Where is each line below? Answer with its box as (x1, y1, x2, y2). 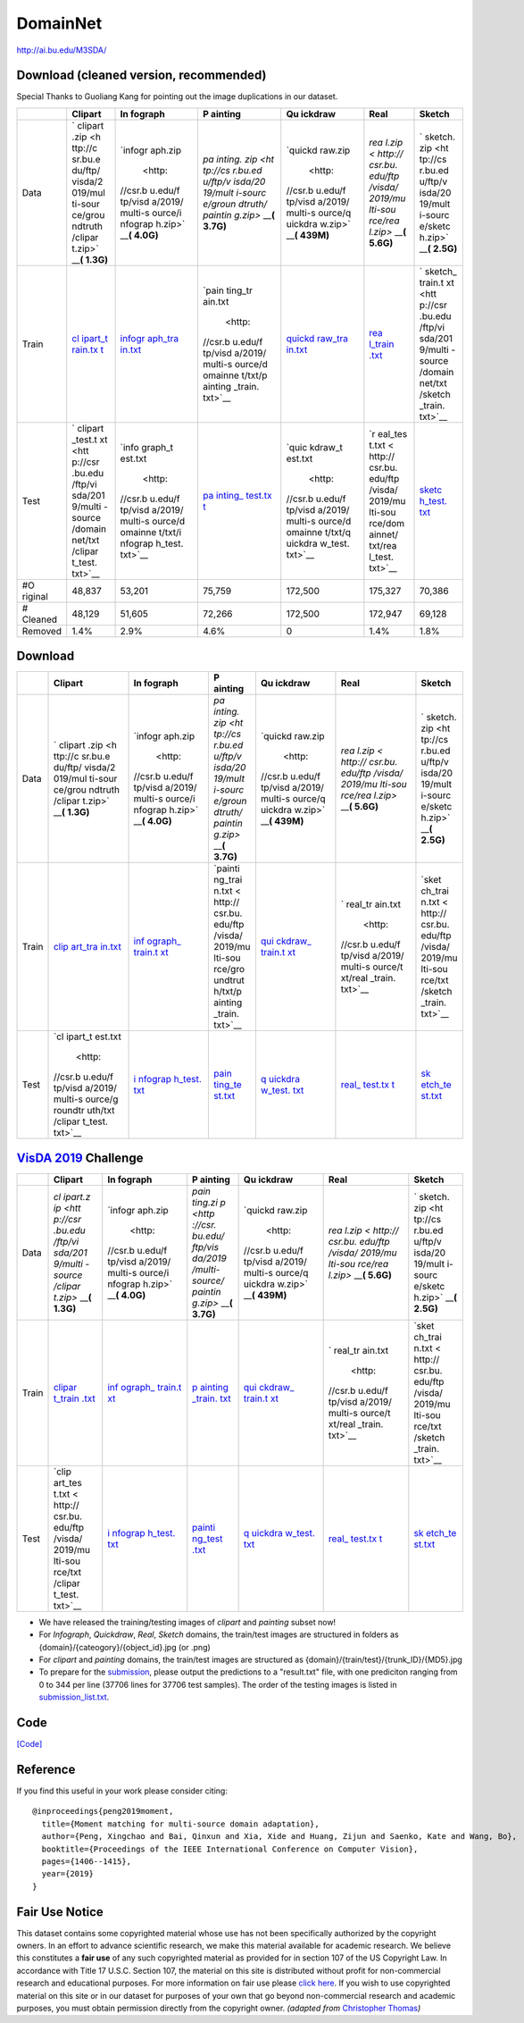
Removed (21, 625, 62, 637)
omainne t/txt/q (286, 525, 352, 538)
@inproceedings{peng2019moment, (32, 1806, 174, 1817)
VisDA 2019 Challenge (16, 1150, 144, 1165)
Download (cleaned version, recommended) (16, 68, 267, 83)
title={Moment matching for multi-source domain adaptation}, (41, 1818, 320, 1829)
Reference (16, 1761, 76, 1777)
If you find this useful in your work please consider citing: (16, 1785, 228, 1796)
